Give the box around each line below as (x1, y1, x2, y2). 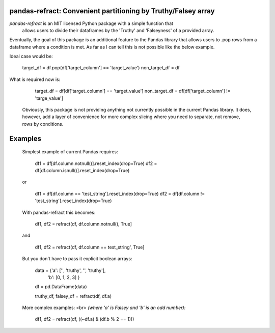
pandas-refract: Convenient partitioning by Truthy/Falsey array (9, 7, 215, 15)
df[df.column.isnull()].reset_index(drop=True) (35, 168, 130, 173)
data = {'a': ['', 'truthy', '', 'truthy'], (35, 267, 106, 273)
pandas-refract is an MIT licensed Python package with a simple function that (9, 20, 173, 26)
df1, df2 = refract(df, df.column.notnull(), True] (35, 220, 132, 227)
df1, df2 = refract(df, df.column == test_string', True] (35, 244, 145, 250)
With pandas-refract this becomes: (22, 209, 96, 215)
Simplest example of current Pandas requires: (22, 149, 118, 155)
